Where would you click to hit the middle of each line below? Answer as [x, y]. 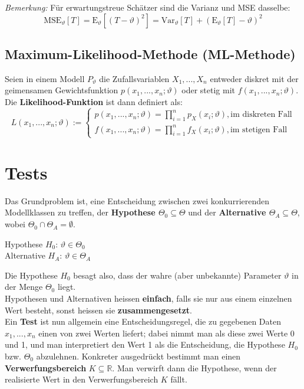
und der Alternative [227, 212]
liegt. [67, 287]
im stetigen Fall [259, 130]
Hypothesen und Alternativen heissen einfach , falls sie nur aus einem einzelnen [148, 298]
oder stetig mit [209, 90]
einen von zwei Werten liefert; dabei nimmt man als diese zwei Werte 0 [166, 333]
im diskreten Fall [261, 115]
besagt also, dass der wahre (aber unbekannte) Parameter [177, 275]
